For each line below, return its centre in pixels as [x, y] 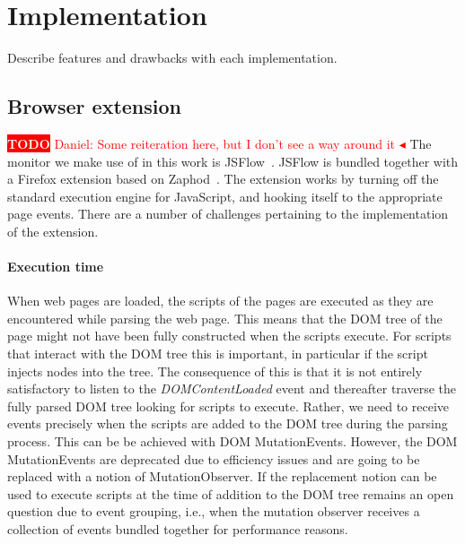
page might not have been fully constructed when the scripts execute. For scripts [229, 336]
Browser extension [94, 106]
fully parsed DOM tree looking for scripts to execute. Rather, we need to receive [228, 406]
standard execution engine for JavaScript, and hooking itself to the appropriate [225, 196]
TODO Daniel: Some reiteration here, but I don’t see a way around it [202, 143]
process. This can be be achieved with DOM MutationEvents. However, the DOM [232, 441]
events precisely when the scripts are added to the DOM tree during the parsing [228, 423]
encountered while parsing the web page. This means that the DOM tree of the [225, 318]
